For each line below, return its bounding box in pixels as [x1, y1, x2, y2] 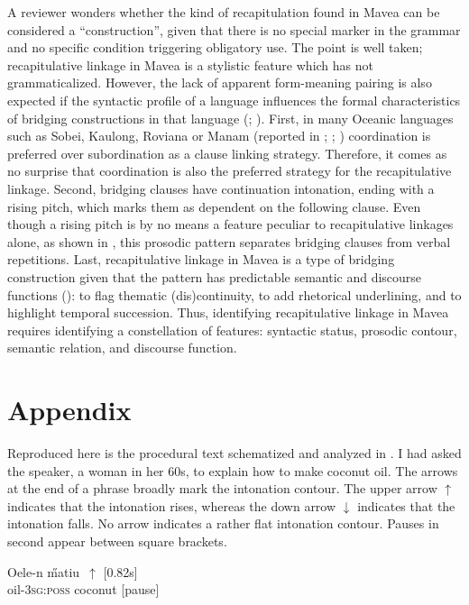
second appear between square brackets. [7, 531, 227, 550]
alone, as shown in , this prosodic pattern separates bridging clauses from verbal [7, 232, 451, 251]
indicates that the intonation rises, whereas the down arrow [7, 496, 336, 515]
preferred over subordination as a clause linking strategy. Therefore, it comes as [7, 143, 447, 162]
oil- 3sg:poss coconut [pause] [7, 580, 160, 599]
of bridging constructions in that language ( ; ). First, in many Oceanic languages [7, 108, 454, 127]
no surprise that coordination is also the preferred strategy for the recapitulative [7, 161, 452, 180]
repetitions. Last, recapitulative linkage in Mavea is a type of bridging [7, 250, 395, 269]
